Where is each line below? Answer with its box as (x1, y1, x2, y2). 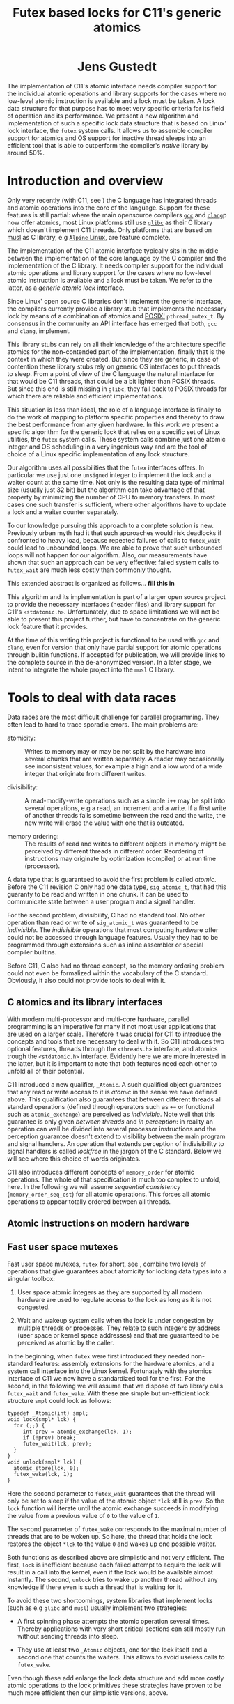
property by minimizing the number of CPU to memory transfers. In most (7, 493, 216, 501)
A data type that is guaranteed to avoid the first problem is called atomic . (7, 875, 217, 883)
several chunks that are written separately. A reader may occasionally (24, 754, 225, 763)
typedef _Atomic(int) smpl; (7, 1409, 89, 1417)
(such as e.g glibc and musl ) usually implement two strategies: (7, 1604, 187, 1612)
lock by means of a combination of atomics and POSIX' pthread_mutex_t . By (7, 311, 225, 320)
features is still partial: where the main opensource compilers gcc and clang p (7, 210, 227, 219)
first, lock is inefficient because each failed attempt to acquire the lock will (7, 1560, 221, 1569)
